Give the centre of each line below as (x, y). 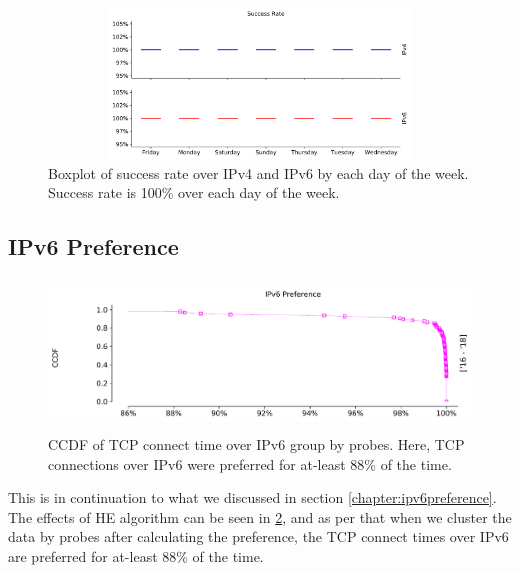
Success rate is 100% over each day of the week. (194, 192)
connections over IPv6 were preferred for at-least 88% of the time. (250, 463)
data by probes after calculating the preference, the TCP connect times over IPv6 (258, 536)
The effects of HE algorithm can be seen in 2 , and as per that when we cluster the (260, 516)
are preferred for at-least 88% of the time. (136, 555)
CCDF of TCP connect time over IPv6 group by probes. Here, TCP (256, 443)
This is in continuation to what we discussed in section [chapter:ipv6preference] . (252, 497)
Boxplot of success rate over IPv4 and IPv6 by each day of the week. (258, 172)
